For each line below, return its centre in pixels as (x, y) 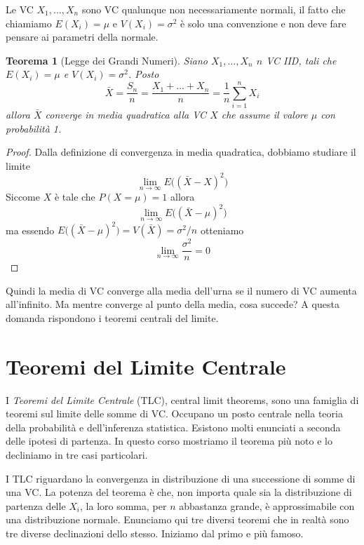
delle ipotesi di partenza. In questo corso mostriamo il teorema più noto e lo (169, 441)
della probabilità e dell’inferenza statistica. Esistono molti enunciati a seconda (173, 427)
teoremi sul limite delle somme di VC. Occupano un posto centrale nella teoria (174, 413)
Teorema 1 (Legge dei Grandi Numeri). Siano (107, 60)
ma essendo (30, 229)
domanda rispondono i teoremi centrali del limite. (112, 317)
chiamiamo (29, 23)
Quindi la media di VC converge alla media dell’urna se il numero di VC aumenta (181, 290)
